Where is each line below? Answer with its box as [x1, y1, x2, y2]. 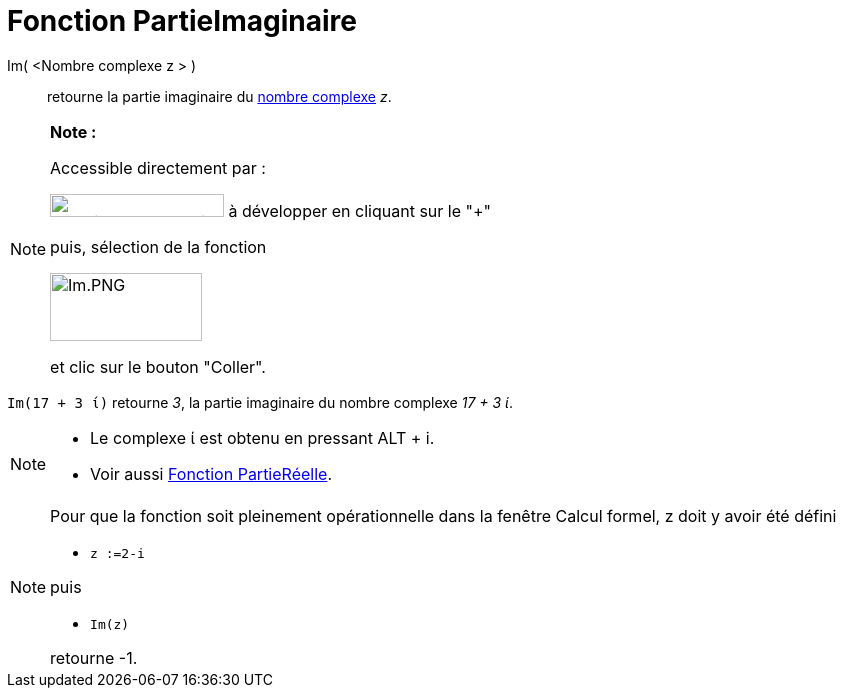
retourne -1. [50, 647, 138, 668]
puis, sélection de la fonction [50, 236, 267, 257]
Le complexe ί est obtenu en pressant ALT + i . [90, 427, 435, 448]
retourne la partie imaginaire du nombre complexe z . [47, 87, 392, 105]
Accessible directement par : [50, 157, 266, 178]
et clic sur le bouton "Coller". [50, 356, 266, 377]
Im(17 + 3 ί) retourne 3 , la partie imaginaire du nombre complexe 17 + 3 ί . [7, 393, 513, 411]
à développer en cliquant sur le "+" [228, 200, 492, 221]
